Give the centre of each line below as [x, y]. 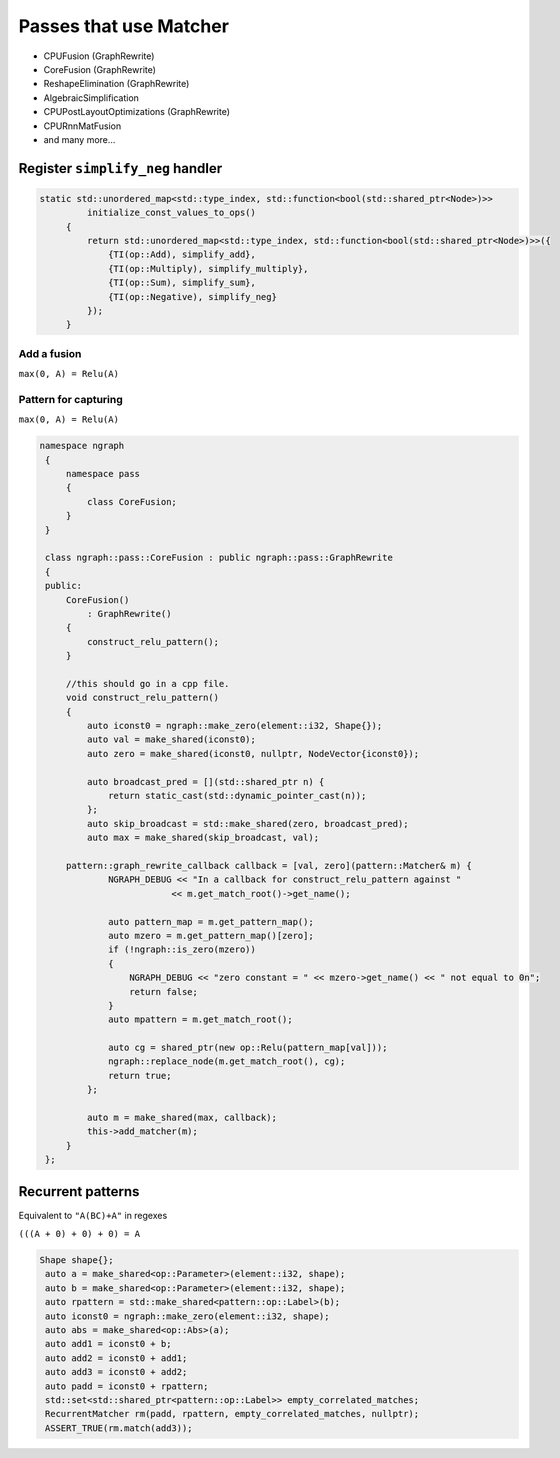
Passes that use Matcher [124, 26]
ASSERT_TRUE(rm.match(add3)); [119, 1428]
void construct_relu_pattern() [142, 698]
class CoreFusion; [131, 501]
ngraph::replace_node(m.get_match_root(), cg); [227, 1061]
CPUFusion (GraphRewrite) [99, 56]
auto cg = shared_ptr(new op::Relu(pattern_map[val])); [248, 1048]
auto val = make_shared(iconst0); [171, 739]
